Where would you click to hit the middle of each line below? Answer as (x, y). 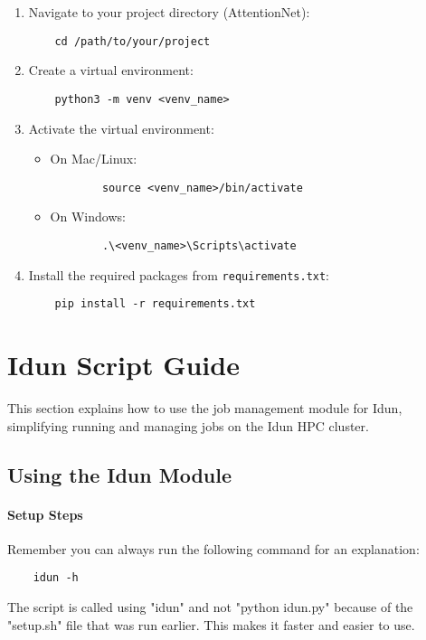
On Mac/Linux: (94, 159)
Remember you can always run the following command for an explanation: (213, 548)
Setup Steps (45, 514)
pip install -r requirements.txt (155, 304)
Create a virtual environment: (111, 70)
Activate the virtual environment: (121, 128)
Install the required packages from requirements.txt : (179, 274)
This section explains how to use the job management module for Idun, (205, 408)
